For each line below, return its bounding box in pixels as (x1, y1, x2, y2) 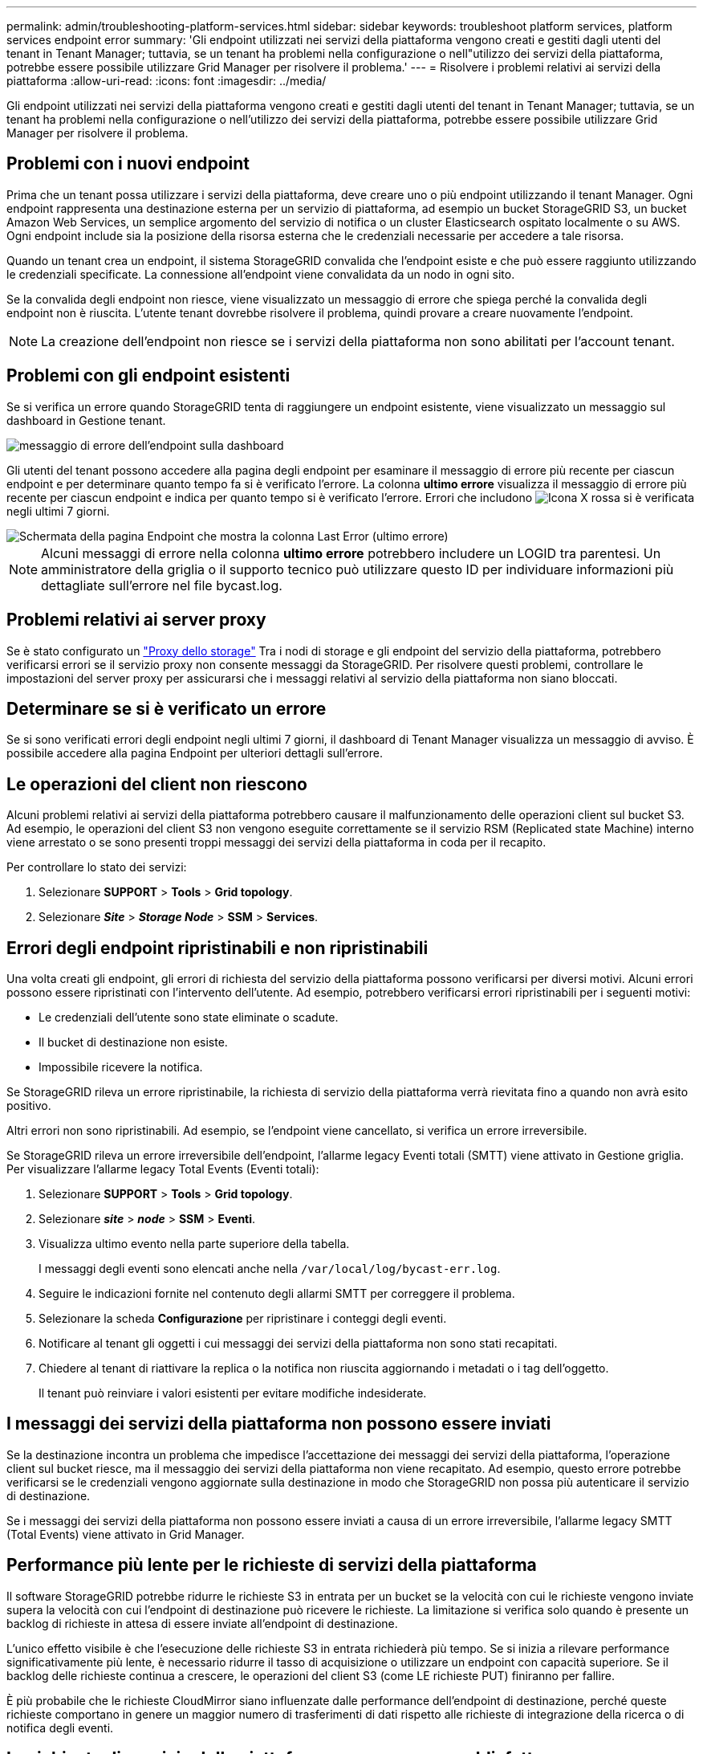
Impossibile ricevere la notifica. (39, 1060, 203, 1075)
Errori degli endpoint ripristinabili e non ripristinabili (6, 937, 429, 958)
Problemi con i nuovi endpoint (6, 153, 250, 174)
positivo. (6, 1099, 51, 1113)
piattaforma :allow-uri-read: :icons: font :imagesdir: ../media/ (6, 74, 327, 88)
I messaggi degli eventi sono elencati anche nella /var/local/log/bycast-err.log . (39, 1262, 501, 1276)
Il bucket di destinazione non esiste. (39, 1035, 228, 1050)
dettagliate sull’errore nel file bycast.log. (41, 577, 282, 594)
